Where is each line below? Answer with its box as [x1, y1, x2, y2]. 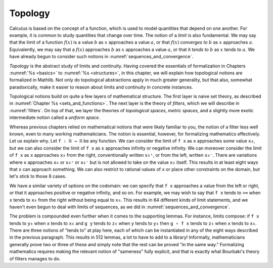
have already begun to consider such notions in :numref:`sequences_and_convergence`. [9, 54, 194, 60]
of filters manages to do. [9, 255, 61, 261]
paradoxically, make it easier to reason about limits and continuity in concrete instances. [9, 84, 193, 90]
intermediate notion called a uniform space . [9, 114, 101, 121]
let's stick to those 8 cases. [9, 173, 67, 180]
